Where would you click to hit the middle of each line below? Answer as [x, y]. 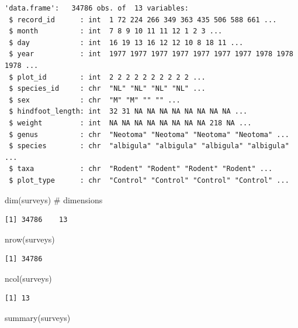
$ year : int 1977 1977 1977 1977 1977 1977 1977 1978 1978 [151, 54]
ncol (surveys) [28, 278]
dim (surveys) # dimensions [54, 199]
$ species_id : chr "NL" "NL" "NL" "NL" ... [107, 89]
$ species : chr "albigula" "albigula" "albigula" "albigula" [149, 146]
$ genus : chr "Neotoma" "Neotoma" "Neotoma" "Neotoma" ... [149, 134]
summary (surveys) [38, 318]
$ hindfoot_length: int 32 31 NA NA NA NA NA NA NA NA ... [128, 112]
